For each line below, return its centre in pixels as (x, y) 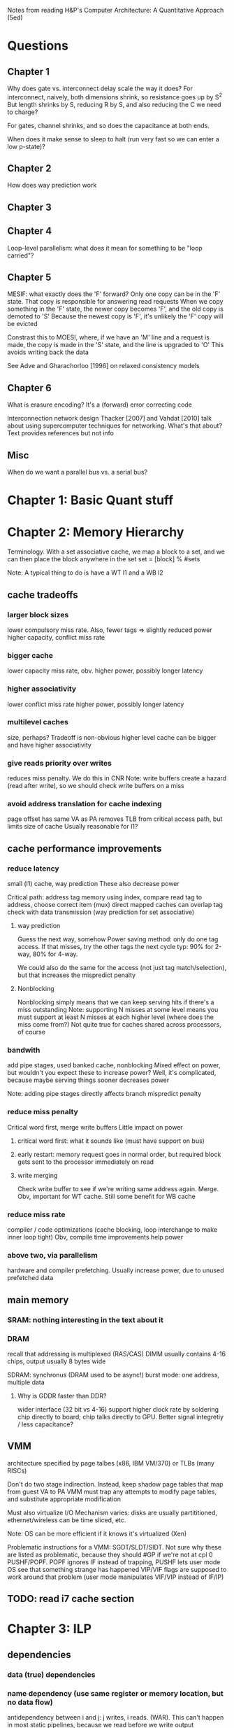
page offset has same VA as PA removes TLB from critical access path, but (115, 819)
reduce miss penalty (43, 1112)
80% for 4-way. (55, 954)
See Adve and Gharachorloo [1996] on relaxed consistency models (104, 366)
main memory (38, 1300)
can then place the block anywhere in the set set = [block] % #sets (104, 559)
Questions (38, 46)
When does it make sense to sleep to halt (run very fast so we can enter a (114, 139)
